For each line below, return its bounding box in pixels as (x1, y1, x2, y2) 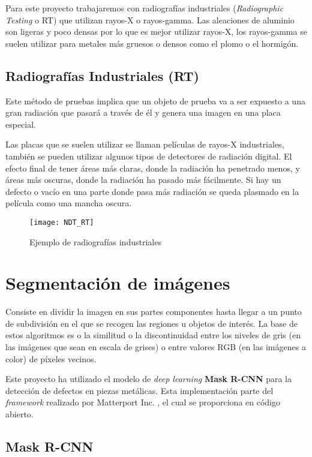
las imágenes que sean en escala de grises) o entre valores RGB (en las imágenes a (5, 341, 306, 353)
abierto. (5, 408, 34, 420)
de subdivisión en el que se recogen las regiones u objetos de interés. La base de (5, 317, 298, 329)
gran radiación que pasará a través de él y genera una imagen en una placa (5, 106, 281, 119)
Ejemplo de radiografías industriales (29, 235, 161, 248)
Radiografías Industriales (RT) (5, 66, 199, 85)
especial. (5, 118, 37, 130)
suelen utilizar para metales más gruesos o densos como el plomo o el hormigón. (5, 37, 299, 49)
